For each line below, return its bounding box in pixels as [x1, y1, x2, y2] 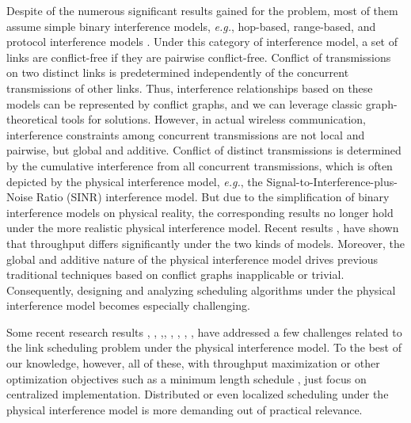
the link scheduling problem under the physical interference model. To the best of [6, 339, 401, 356]
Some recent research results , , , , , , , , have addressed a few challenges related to [6, 323, 402, 340]
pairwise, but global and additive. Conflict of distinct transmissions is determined [6, 142, 401, 158]
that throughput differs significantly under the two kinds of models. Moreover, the [6, 234, 405, 251]
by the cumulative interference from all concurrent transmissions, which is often [6, 157, 393, 173]
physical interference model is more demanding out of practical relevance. [6, 401, 363, 417]
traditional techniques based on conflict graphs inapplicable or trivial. [6, 266, 344, 283]
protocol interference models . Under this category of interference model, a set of [6, 33, 398, 50]
